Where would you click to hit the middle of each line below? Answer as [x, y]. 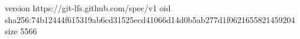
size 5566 [21, 31]
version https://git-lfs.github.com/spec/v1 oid [88, 8]
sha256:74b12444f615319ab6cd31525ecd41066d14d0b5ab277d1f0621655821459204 [150, 19]
